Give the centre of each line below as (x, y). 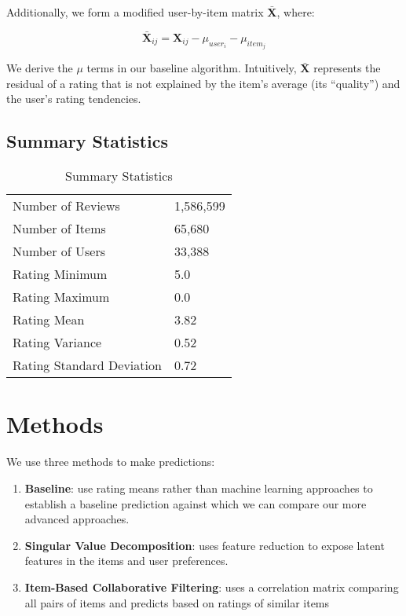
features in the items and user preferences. (126, 561)
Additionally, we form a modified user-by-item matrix (135, 12)
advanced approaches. (77, 519)
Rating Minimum (60, 274)
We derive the (40, 68)
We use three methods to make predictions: (111, 462)
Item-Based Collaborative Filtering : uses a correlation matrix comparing (212, 587)
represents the (347, 68)
